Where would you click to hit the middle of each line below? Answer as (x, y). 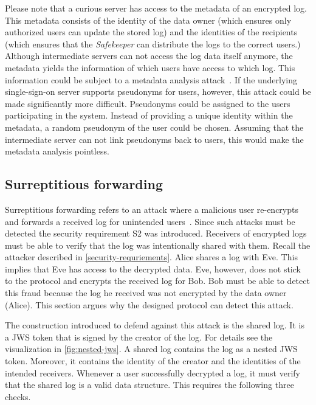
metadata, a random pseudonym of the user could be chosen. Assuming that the (154, 127)
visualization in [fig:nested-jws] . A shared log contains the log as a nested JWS (151, 349)
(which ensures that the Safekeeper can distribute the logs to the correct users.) (153, 43)
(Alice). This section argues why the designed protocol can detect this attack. (149, 304)
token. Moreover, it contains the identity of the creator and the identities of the (153, 361)
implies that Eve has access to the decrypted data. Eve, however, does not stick (153, 268)
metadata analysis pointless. (57, 151)
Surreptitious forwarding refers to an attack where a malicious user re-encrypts (152, 209)
